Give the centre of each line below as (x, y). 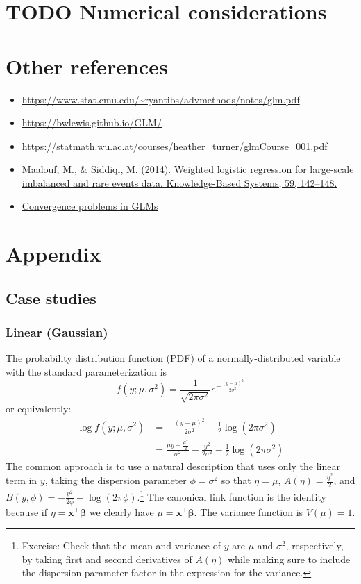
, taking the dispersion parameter (116, 480)
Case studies (51, 298)
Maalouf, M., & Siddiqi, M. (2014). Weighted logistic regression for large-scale (188, 169)
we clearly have (121, 511)
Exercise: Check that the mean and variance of (121, 545)
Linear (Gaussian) (57, 332)
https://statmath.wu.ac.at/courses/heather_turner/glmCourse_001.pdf (175, 145)
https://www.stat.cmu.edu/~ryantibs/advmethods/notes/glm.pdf (161, 99)
